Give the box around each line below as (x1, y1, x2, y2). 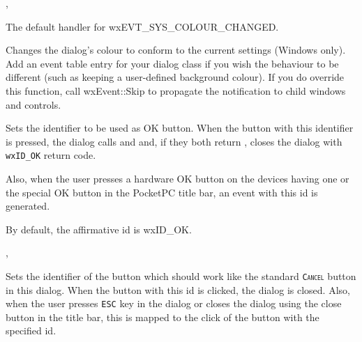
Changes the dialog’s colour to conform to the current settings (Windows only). (6, 42, 346, 57)
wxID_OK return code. (6, 148, 96, 162)
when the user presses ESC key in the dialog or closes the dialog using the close (6, 296, 342, 311)
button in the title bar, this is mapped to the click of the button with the (6, 309, 319, 324)
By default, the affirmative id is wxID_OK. (6, 221, 192, 236)
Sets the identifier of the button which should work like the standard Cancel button (6, 268, 356, 283)
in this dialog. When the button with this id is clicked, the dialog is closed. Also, (6, 282, 350, 297)
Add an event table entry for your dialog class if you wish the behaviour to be (6, 56, 339, 70)
